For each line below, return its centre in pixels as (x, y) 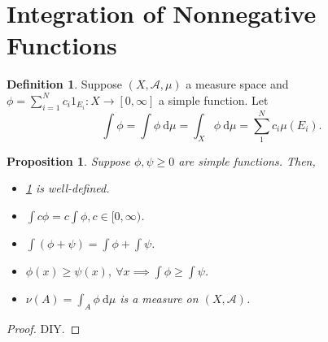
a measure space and (237, 84)
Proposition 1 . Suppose (68, 160)
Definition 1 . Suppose (65, 84)
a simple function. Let (214, 100)
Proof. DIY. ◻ (44, 328)
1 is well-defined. (68, 188)
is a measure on (159, 299)
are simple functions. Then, (247, 160)
